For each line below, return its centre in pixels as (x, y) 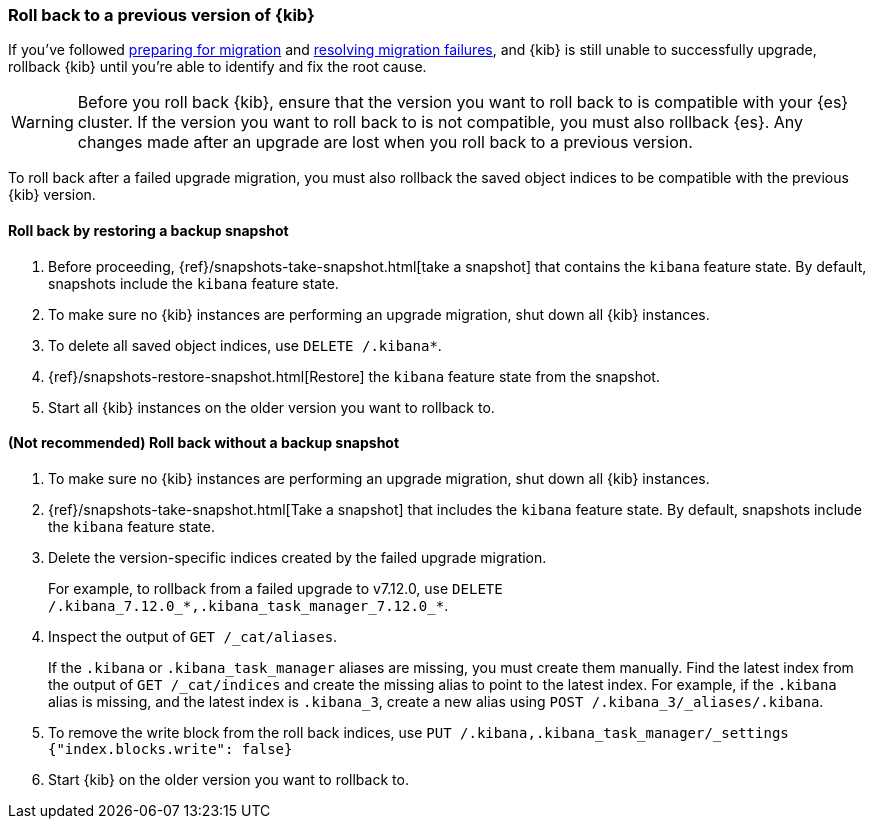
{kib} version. (52, 195)
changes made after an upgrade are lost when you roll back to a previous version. (385, 142)
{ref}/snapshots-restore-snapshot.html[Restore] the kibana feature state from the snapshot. (354, 376)
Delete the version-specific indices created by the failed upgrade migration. (297, 557)
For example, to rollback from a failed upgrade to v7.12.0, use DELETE (275, 588)
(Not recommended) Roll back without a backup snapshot (204, 443)
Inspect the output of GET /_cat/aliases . (193, 636)
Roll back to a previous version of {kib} (161, 15)
